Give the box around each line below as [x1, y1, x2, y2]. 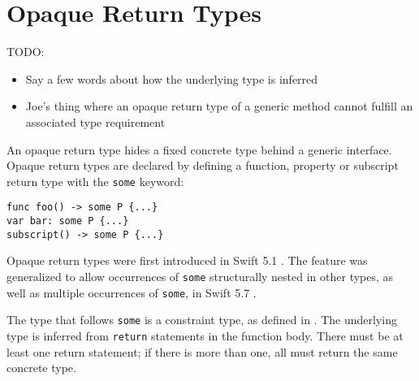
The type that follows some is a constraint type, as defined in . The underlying [6, 311, 397, 328]
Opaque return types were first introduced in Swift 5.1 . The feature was [6, 252, 368, 269]
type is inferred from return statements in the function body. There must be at [6, 327, 404, 344]
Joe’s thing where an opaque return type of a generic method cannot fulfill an [25, 97, 413, 115]
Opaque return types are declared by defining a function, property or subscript [6, 157, 399, 174]
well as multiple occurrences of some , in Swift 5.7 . [6, 284, 257, 301]
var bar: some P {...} [6, 215, 129, 227]
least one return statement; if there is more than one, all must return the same [6, 343, 398, 360]
